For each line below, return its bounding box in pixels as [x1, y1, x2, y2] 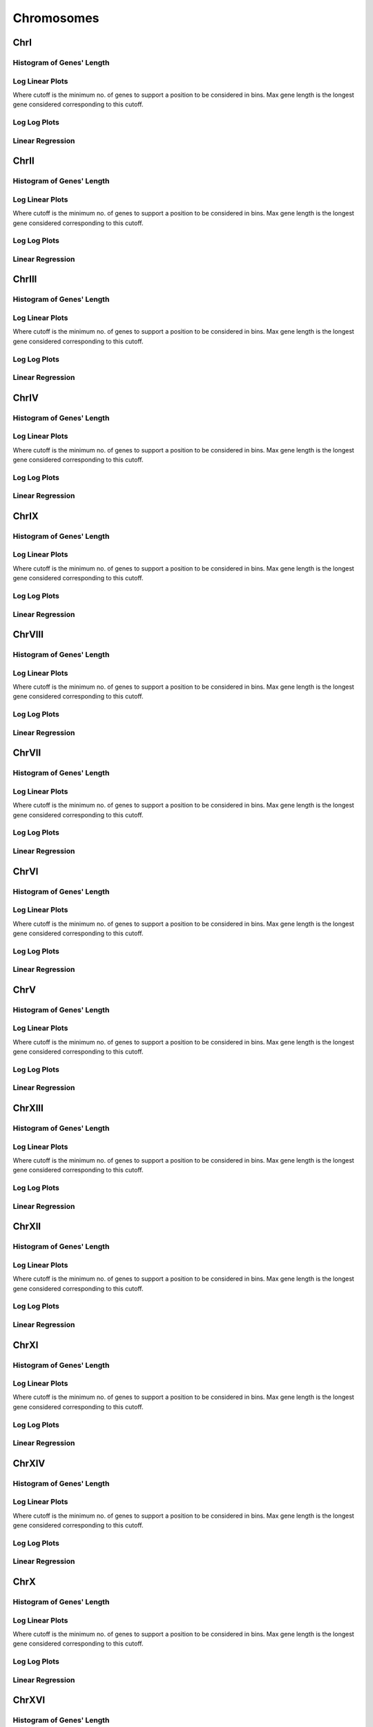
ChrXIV [12, 1458, 46, 1469]
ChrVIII [12, 629, 44, 640]
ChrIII [12, 274, 37, 285]
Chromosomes [12, 10, 99, 26]
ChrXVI [12, 1695, 46, 1706]
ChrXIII [12, 1103, 44, 1114]
